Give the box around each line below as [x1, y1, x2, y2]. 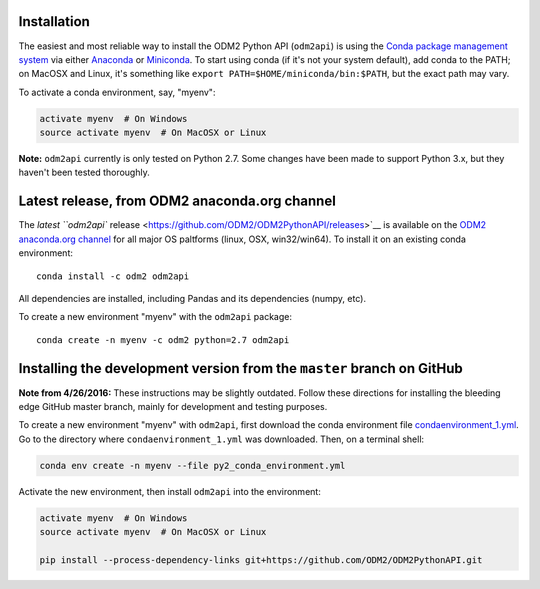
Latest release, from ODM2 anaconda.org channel [18, 193, 337, 210]
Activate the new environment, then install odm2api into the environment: [18, 485, 322, 497]
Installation [18, 13, 90, 30]
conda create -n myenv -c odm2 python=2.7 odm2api [36, 334, 290, 345]
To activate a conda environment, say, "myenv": [18, 86, 216, 98]
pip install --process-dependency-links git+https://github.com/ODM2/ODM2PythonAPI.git [39, 554, 483, 565]
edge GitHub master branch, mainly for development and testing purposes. [18, 400, 328, 412]
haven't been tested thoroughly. [18, 166, 150, 179]
